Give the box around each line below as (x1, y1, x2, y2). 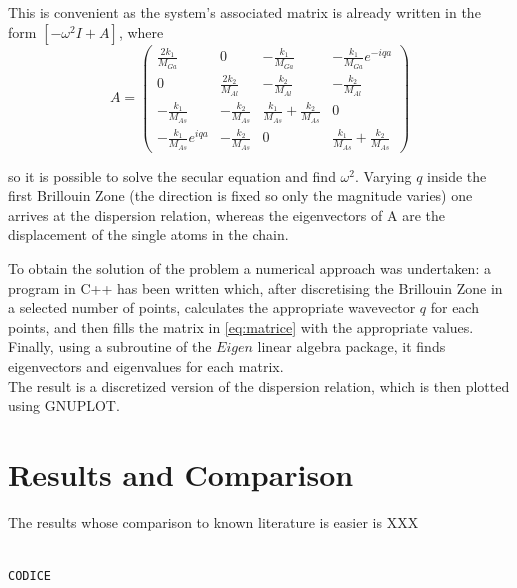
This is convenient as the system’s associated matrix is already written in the (8, 2, 481, 22)
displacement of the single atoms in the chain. (8, 224, 289, 245)
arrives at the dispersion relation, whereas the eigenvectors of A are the (8, 204, 445, 225)
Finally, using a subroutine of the (8, 336, 212, 357)
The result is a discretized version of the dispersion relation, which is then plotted (8, 375, 510, 396)
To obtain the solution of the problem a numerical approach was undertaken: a (8, 257, 491, 278)
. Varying (355, 165, 412, 186)
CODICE (8, 569, 51, 584)
